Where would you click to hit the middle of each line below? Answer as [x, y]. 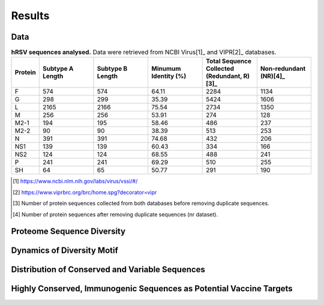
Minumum [166, 69]
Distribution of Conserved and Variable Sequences [108, 270]
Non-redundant [283, 69]
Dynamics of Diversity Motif [64, 251]
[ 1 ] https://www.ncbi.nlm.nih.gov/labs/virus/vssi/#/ [75, 181]
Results [30, 16]
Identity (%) [169, 76]
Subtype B [112, 69]
